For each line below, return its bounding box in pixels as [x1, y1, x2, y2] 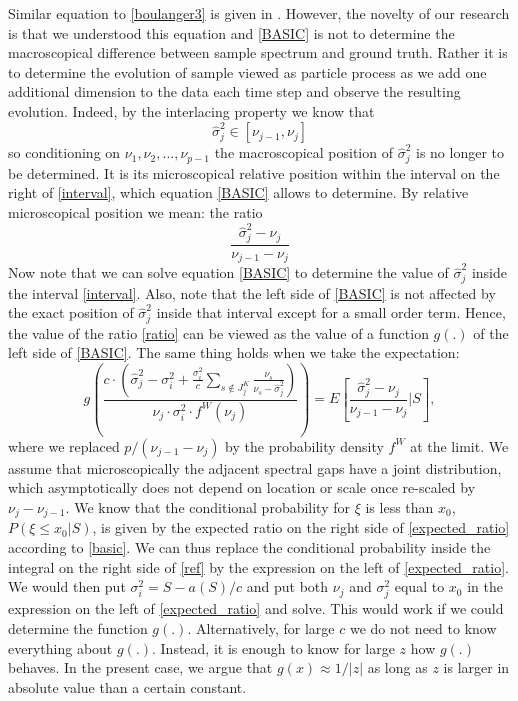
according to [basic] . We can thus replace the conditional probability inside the [8, 537, 491, 558]
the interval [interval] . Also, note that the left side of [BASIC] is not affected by [8, 282, 496, 303]
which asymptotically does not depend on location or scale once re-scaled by [8, 477, 476, 498]
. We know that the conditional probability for [65, 496, 351, 517]
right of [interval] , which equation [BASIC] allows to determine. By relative [8, 182, 469, 203]
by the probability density [225, 435, 384, 456]
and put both [246, 576, 329, 597]
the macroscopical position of [214, 142, 393, 163]
